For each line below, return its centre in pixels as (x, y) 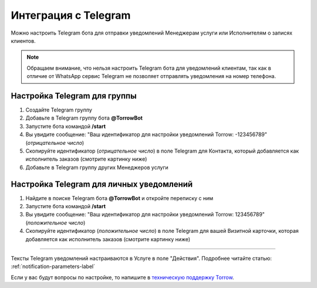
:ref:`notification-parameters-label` (53, 266)
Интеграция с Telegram (71, 15)
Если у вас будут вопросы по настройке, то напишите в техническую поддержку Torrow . (122, 277)
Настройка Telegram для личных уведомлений (102, 184)
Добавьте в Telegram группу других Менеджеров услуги (97, 167)
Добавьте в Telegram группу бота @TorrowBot (84, 118)
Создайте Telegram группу (59, 110)
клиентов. (23, 40)
